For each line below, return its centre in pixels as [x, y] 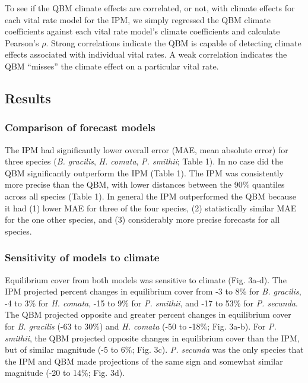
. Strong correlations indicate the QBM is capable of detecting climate [174, 42]
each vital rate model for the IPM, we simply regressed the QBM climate [138, 19]
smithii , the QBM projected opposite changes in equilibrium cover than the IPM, [152, 338]
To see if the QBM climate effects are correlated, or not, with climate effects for [150, 8]
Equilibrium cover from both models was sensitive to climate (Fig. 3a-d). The [146, 279]
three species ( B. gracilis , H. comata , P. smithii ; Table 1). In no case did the [144, 161]
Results [28, 98]
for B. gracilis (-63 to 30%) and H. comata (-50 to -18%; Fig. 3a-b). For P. [141, 326]
